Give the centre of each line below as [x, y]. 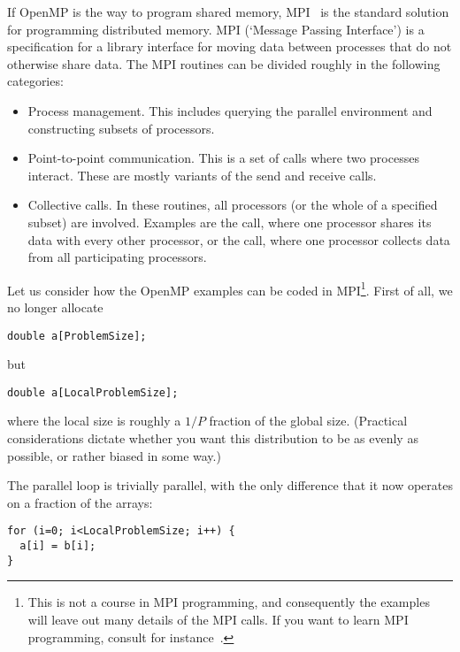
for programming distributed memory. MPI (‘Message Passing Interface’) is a [216, 29]
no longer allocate [55, 307]
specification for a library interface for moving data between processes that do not [230, 46]
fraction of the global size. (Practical [308, 421]
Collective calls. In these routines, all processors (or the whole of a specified [233, 205]
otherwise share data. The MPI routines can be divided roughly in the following [224, 63]
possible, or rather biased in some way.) [114, 455]
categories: [35, 81]
